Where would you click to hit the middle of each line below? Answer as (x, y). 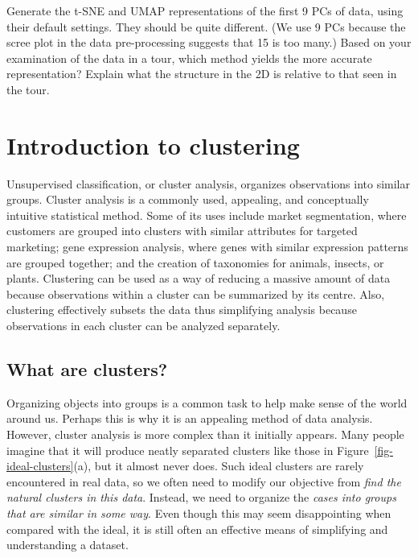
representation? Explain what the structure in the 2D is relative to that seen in (202, 74)
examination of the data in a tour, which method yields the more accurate (189, 58)
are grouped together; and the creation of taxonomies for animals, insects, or (195, 262)
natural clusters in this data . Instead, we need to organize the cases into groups (201, 497)
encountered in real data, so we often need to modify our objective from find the (204, 481)
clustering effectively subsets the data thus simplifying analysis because (182, 310)
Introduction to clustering (153, 145)
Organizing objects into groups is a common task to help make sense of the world (207, 402)
